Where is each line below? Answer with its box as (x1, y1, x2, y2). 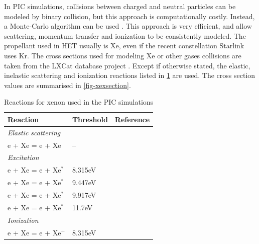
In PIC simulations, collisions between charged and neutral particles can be (4, 1, 236, 11)
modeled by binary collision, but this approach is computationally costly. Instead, (4, 11, 255, 21)
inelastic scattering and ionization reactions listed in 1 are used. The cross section (4, 70, 255, 80)
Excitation (8, 152, 39, 162)
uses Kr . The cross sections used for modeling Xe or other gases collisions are (4, 50, 241, 60)
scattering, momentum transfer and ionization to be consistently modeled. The (4, 30, 246, 41)
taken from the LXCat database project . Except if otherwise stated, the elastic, (4, 60, 250, 70)
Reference (114, 114, 150, 124)
